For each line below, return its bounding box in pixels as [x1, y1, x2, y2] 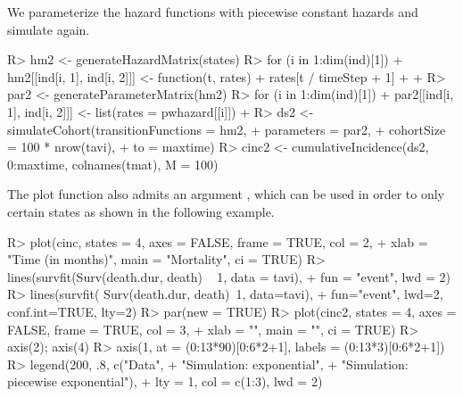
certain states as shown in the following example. [7, 202, 275, 220]
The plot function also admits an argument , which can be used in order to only [7, 185, 444, 203]
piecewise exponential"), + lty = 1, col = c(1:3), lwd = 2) [7, 372, 323, 391]
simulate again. [7, 20, 90, 38]
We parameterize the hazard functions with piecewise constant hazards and [7, 3, 418, 21]
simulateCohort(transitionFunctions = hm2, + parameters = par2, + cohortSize [7, 120, 446, 138]
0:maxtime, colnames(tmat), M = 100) [7, 154, 219, 173]
